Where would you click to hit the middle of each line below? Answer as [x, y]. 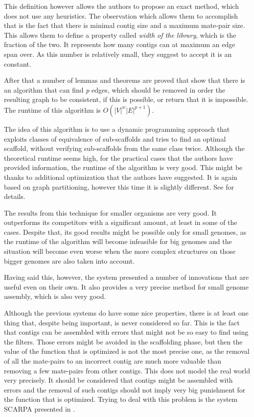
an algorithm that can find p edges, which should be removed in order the [115, 89]
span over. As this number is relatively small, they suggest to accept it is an [118, 54]
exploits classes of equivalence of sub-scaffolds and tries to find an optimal [115, 138]
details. [15, 196]
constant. [18, 63]
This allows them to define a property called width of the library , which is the [120, 35]
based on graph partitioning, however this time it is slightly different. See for [119, 186]
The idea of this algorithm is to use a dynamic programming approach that [117, 129]
